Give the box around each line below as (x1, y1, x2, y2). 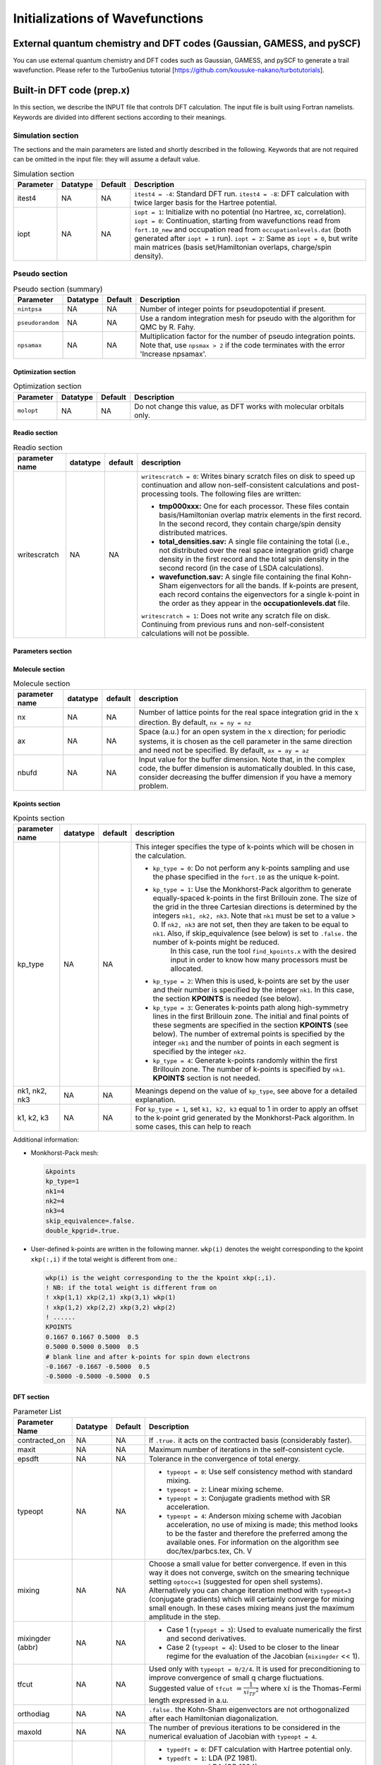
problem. (138, 781, 169, 791)
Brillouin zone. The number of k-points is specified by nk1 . (152, 1065, 346, 1075)
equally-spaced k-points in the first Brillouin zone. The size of (152, 893, 358, 903)
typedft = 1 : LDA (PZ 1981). (166, 1753, 258, 1763)
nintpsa (17, 305, 42, 313)
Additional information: (13, 1135, 80, 1144)
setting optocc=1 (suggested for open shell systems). (148, 1576, 323, 1586)
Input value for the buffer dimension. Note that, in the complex (138, 755, 346, 765)
